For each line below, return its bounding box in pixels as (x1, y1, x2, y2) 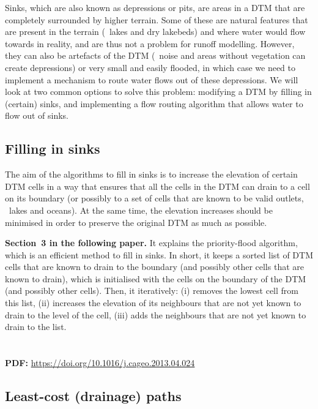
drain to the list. (5, 320, 67, 333)
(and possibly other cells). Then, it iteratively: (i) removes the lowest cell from (5, 284, 299, 297)
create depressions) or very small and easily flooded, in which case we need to (5, 61, 296, 73)
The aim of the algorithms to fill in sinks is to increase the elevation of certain (5, 168, 298, 181)
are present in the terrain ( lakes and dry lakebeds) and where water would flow (5, 25, 306, 38)
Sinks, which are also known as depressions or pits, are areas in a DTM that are (5, 1, 305, 13)
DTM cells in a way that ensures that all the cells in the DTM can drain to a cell (5, 179, 310, 192)
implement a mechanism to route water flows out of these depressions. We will (5, 73, 298, 86)
